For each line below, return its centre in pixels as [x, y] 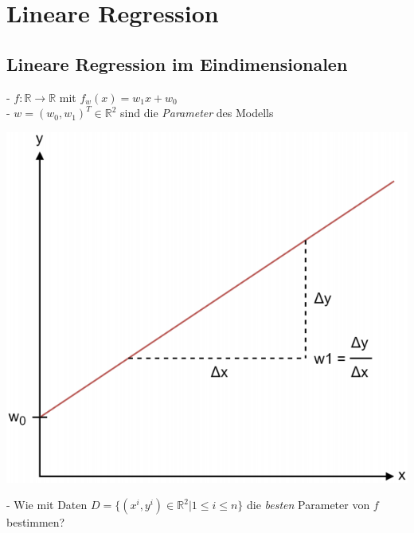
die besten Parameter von [309, 505]
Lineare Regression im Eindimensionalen [177, 63]
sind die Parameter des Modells [197, 113]
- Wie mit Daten [47, 505]
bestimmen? [36, 522]
